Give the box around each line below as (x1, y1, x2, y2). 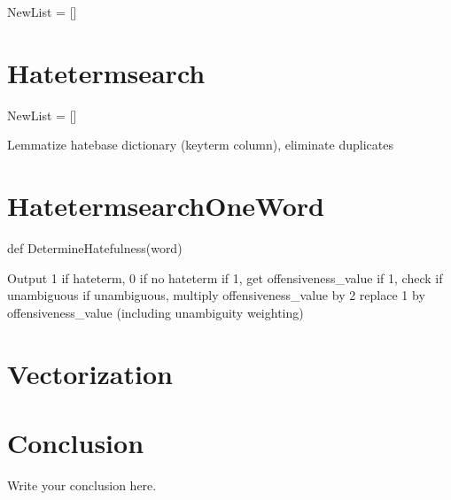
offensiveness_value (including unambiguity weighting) (7, 303, 304, 321)
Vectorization (7, 355, 173, 391)
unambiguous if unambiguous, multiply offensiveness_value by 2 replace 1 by (7, 286, 425, 304)
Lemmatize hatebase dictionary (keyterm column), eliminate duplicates (7, 135, 393, 154)
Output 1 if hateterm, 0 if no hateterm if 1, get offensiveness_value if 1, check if (7, 268, 443, 287)
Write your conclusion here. (7, 475, 157, 494)
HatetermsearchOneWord (7, 188, 324, 224)
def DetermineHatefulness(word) (7, 239, 183, 258)
